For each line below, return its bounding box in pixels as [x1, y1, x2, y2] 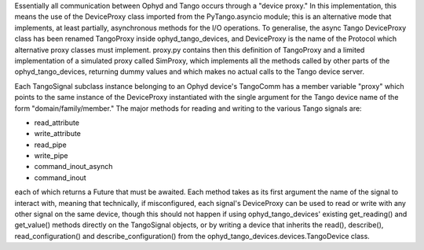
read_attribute [34, 118, 80, 127]
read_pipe [34, 140, 67, 149]
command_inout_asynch [34, 162, 113, 171]
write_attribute [34, 129, 82, 138]
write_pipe [34, 151, 68, 160]
